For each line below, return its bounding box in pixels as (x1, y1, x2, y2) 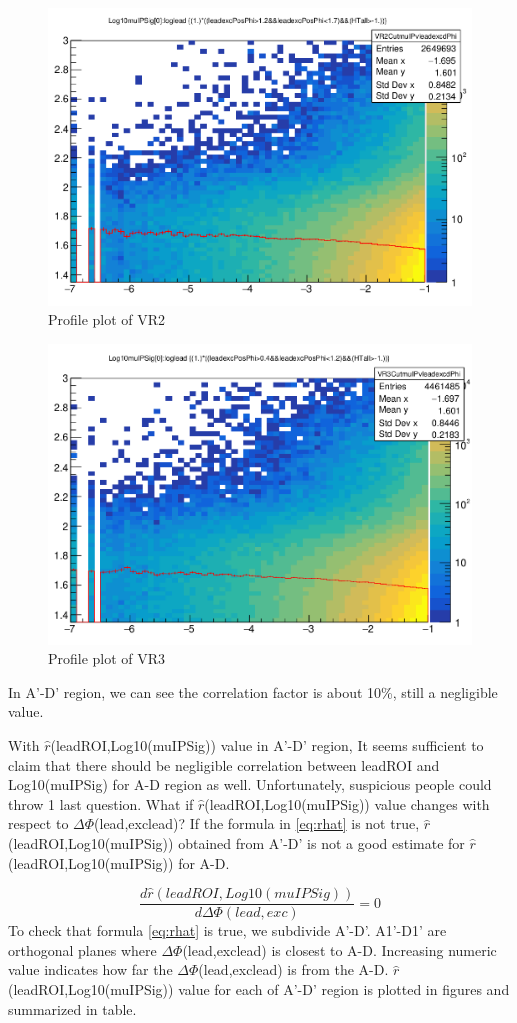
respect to (8, 813, 69, 834)
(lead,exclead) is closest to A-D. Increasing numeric (182, 939, 497, 960)
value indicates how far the (8, 959, 173, 980)
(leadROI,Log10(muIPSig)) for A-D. (8, 852, 230, 873)
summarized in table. (8, 998, 137, 1019)
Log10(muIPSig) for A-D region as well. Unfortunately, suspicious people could (8, 774, 492, 795)
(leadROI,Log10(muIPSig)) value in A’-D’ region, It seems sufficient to (50, 735, 484, 755)
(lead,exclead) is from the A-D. (198, 959, 389, 980)
